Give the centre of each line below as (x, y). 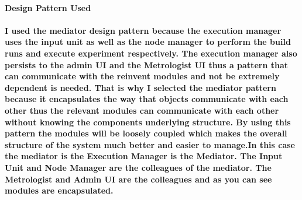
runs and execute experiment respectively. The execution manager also (151, 53)
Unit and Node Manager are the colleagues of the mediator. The (138, 167)
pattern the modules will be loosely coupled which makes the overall (146, 133)
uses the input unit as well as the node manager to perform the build (148, 42)
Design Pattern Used (48, 7)
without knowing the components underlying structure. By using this (148, 122)
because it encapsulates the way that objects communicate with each (147, 99)
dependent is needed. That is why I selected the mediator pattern (140, 87)
